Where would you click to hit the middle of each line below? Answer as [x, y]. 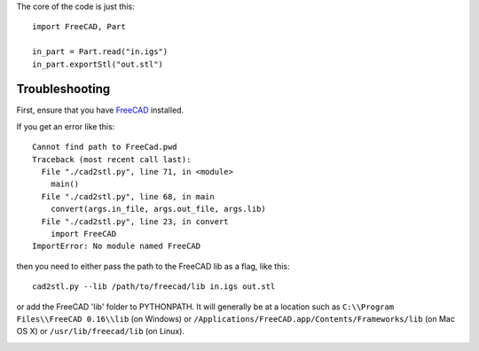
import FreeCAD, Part [79, 27]
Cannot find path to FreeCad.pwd [105, 147]
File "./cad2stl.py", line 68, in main [128, 196]
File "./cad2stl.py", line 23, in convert [135, 221]
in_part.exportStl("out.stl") [98, 64]
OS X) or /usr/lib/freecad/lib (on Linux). [101, 331]
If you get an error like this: [66, 126]
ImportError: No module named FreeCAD [117, 246]
